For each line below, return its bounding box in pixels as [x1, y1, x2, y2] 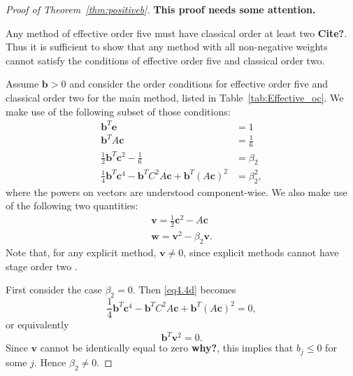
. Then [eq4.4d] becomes [132, 282, 236, 297]
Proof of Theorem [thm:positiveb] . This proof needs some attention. [6, 2, 316, 16]
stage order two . [6, 258, 78, 273]
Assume [6, 76, 39, 91]
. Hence [34, 354, 66, 369]
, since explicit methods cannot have [183, 245, 339, 260]
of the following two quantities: [6, 198, 138, 213]
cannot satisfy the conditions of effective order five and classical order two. [6, 53, 325, 67]
